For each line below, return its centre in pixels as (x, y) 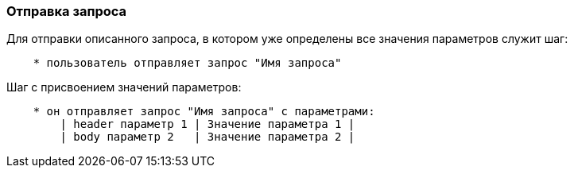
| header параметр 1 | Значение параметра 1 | (207, 124)
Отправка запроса (67, 11)
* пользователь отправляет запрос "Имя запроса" (187, 63)
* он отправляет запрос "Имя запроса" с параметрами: (204, 112)
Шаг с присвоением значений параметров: (124, 87)
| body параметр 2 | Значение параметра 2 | (207, 137)
